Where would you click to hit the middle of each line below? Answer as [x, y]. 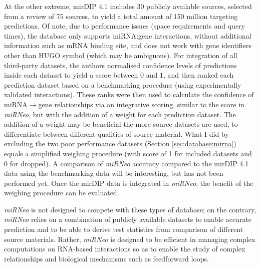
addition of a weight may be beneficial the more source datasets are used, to [121, 124]
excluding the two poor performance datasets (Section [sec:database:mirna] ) [120, 144]
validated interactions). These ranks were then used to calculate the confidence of [129, 94]
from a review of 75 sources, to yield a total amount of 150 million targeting [121, 16]
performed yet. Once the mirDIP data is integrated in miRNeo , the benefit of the [129, 183]
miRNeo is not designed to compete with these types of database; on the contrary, [130, 209]
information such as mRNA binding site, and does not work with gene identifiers [128, 45]
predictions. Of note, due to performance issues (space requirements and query [124, 26]
